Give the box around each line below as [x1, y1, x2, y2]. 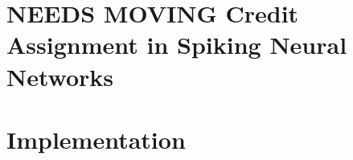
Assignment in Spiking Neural [6, 28, 347, 61]
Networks [6, 59, 114, 92]
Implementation [6, 122, 186, 155]
